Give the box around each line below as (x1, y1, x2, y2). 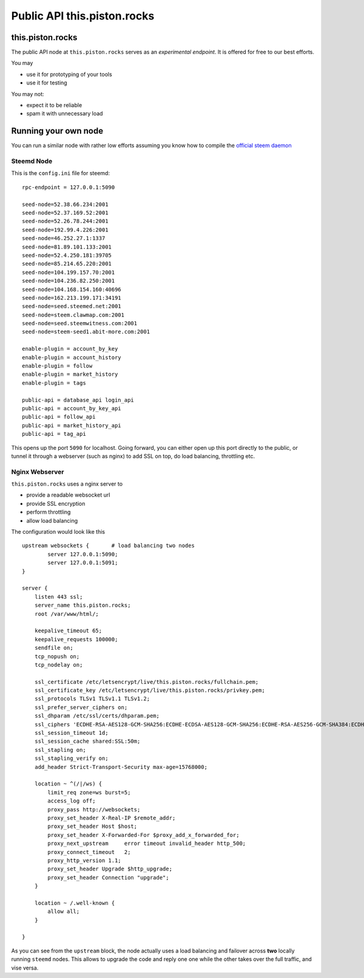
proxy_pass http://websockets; (47, 806, 141, 813)
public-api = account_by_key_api (22, 405, 121, 412)
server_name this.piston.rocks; (34, 602, 131, 609)
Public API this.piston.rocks (11, 9, 155, 22)
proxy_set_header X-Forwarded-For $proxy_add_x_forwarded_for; (47, 832, 240, 838)
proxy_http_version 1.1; (47, 857, 121, 864)
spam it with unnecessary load (26, 110, 103, 117)
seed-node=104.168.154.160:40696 (22, 286, 121, 293)
